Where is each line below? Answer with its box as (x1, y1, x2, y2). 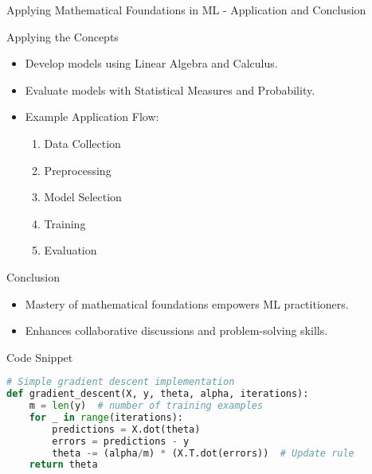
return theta (29, 459, 98, 471)
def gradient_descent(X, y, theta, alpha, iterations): (6, 388, 309, 400)
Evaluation (44, 242, 97, 258)
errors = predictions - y (52, 435, 190, 447)
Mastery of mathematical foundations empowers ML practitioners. (25, 295, 349, 312)
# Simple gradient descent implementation (6, 376, 235, 388)
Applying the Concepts (6, 28, 119, 45)
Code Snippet (6, 348, 73, 365)
